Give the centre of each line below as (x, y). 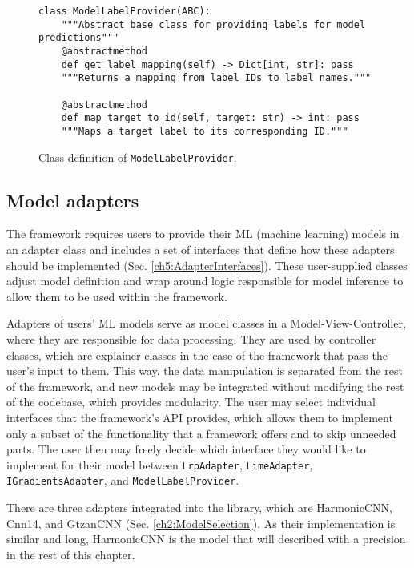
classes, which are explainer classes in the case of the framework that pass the (197, 354)
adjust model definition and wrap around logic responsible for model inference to (205, 281)
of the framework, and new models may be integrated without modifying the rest (205, 386)
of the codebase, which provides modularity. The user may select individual (191, 402)
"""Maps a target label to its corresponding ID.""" (205, 131)
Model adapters (73, 200)
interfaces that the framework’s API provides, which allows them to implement (200, 417)
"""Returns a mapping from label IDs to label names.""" (216, 78)
